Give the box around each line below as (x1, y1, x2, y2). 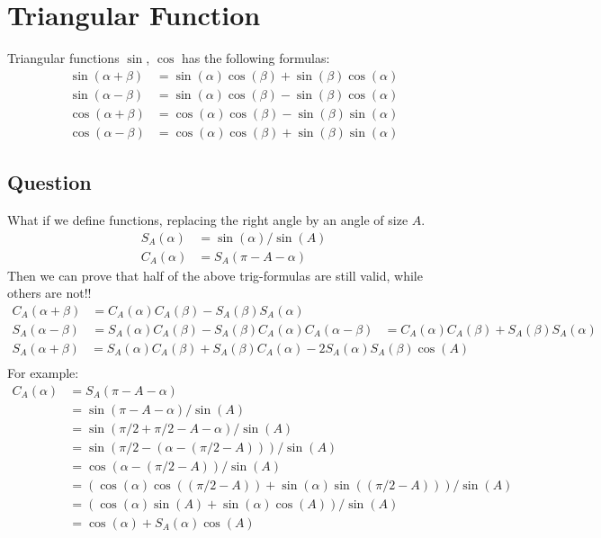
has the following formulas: (181, 49, 330, 67)
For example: (7, 363, 79, 382)
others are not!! (7, 283, 92, 302)
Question (7, 168, 92, 196)
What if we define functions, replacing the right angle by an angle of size (7, 211, 408, 229)
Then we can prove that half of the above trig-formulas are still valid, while (7, 265, 423, 284)
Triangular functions (7, 49, 120, 67)
